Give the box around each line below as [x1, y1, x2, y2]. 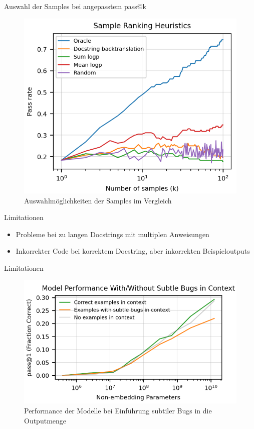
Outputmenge [24, 415, 67, 425]
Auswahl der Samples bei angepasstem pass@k [4, 1, 146, 11]
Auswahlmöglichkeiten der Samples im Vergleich [24, 195, 172, 205]
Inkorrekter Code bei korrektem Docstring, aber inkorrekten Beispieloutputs [16, 246, 250, 256]
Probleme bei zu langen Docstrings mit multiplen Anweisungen [16, 229, 209, 239]
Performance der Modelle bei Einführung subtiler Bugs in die [24, 405, 212, 416]
